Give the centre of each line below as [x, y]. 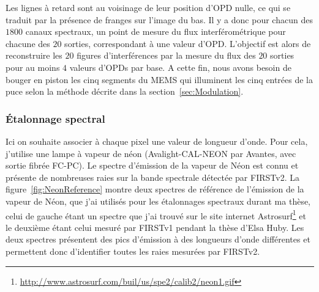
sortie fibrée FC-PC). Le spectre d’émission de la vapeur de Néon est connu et [152, 165]
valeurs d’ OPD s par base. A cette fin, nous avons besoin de [180, 67]
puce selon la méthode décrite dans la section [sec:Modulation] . [125, 91]
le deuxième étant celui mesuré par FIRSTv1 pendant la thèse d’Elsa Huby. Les [155, 227]
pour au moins [33, 67]
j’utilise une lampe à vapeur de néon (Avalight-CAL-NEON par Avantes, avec [151, 153]
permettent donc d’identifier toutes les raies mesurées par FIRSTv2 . [133, 251]
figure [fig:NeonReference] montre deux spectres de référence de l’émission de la [155, 189]
